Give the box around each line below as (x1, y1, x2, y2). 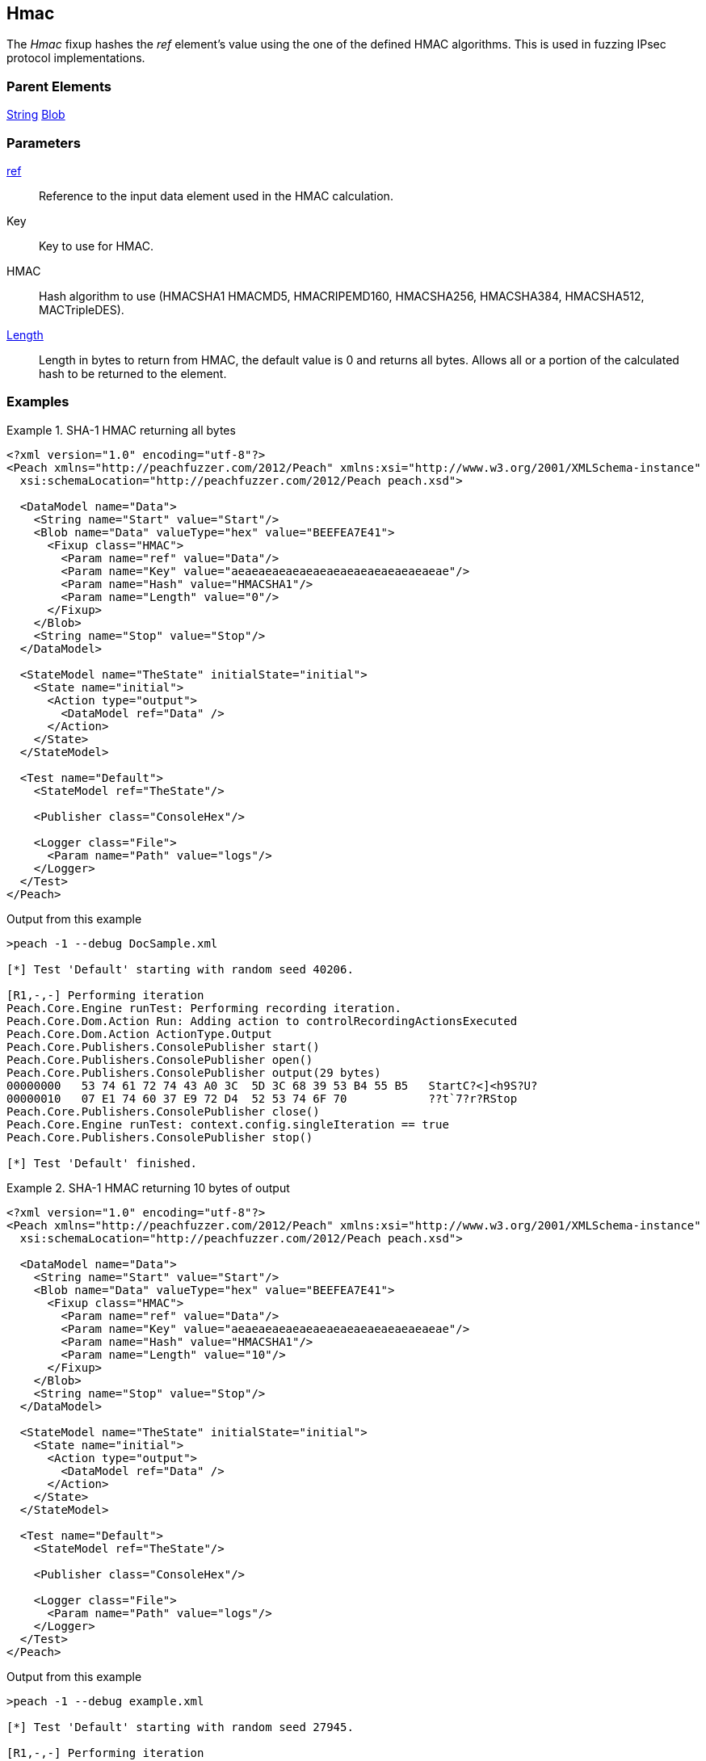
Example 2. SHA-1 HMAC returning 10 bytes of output (6, 1180, 290, 1195)
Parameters (6, 134, 81, 151)
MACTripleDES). (39, 302, 124, 317)
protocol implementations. (6, 51, 145, 65)
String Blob (6, 107, 65, 122)
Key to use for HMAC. (39, 238, 153, 253)
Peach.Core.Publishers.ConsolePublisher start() (6, 1040, 320, 1053)
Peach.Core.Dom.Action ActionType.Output (6, 1027, 272, 1040)
